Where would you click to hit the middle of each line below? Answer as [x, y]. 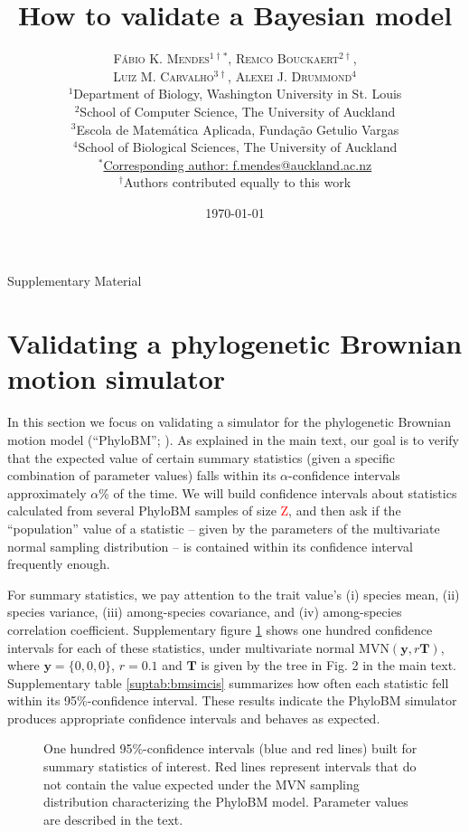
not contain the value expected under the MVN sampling [202, 784]
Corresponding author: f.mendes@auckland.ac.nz [238, 164]
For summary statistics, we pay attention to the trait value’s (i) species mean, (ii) [234, 594]
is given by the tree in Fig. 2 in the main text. [328, 665]
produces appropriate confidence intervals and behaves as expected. [194, 718]
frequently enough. [59, 564]
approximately [47, 492]
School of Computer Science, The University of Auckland [238, 111]
